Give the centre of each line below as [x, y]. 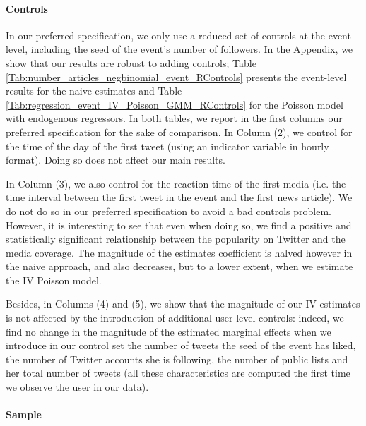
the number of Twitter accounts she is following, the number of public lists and [177, 359]
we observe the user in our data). [77, 387]
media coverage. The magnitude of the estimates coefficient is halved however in [179, 252]
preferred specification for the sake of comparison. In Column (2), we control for [179, 132]
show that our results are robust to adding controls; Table [131, 62]
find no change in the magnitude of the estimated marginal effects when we [169, 331]
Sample [24, 414]
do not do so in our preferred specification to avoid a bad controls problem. [169, 211]
